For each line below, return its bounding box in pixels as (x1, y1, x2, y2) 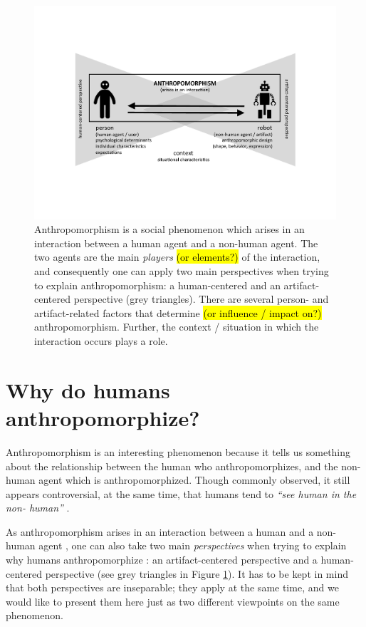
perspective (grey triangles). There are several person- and (73, 291, 329, 306)
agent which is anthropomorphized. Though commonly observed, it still (38, 472, 350, 487)
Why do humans (6, 375, 170, 404)
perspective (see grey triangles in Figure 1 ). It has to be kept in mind (45, 566, 348, 581)
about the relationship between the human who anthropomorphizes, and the (6, 458, 338, 473)
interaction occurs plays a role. (34, 333, 168, 348)
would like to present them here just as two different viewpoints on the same (6, 594, 340, 608)
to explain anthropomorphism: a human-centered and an (34, 277, 281, 292)
